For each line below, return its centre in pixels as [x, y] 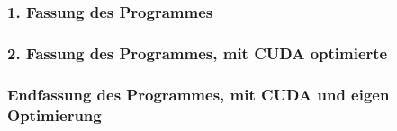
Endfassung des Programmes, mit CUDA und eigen [198, 94]
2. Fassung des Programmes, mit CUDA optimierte [198, 52]
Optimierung [54, 114]
